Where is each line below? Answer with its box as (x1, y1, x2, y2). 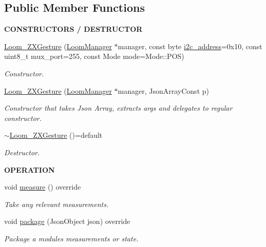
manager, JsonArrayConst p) (118, 85, 209, 96)
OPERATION (4, 164, 55, 175)
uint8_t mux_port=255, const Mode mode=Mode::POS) (4, 51, 184, 61)
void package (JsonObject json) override (4, 216, 130, 227)
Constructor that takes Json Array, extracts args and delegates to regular (4, 102, 233, 113)
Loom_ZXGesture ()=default (9, 130, 103, 140)
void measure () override (4, 181, 81, 192)
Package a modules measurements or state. (4, 233, 139, 243)
